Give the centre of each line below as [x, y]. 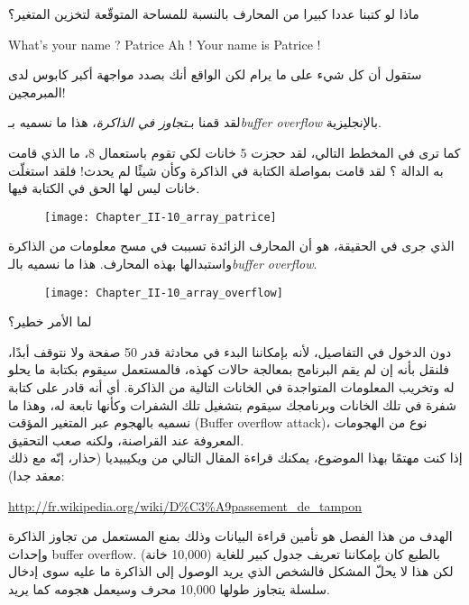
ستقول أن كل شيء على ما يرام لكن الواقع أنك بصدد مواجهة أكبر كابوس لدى [215, 74]
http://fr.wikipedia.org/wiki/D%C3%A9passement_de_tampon [185, 505]
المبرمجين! [37, 92]
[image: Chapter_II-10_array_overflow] [164, 293]
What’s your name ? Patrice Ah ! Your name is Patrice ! [165, 44]
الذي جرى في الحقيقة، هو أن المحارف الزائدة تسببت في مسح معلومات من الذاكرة [231, 246]
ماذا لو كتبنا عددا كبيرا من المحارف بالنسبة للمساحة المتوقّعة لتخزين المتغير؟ [214, 14]
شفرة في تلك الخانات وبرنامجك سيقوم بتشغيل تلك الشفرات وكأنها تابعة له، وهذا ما [232, 404]
